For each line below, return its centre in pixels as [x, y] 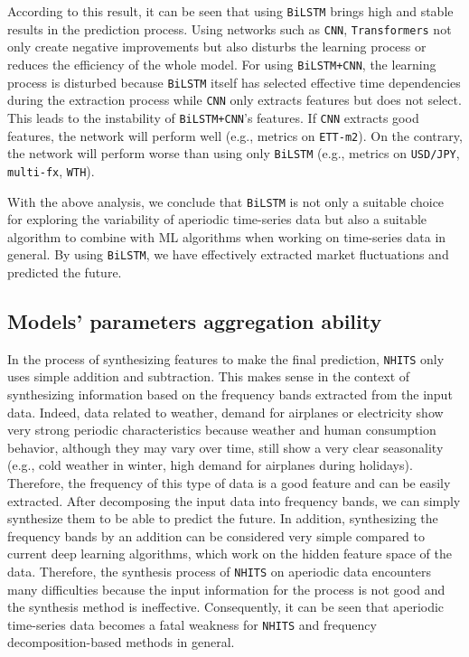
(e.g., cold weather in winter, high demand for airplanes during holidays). [210, 465]
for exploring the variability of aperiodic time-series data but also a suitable [217, 219]
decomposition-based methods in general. [121, 642]
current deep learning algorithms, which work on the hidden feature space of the [230, 554]
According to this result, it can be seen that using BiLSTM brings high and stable [230, 11]
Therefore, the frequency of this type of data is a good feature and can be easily [229, 483]
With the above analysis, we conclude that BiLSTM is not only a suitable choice [226, 201]
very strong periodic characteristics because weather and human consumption [222, 430]
